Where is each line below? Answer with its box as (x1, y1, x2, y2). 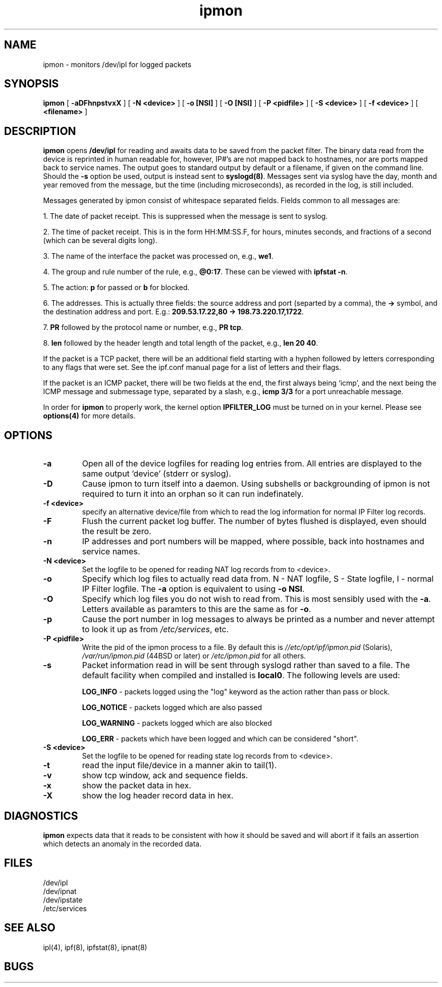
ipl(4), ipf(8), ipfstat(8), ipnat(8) (43, 943, 147, 952)
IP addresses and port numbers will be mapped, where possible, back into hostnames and (82, 536, 424, 547)
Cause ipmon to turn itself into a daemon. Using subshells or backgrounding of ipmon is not (82, 479, 430, 489)
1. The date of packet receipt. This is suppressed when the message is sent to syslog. (43, 212, 328, 221)
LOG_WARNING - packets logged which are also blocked (82, 719, 272, 728)
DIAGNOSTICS (4, 809, 78, 822)
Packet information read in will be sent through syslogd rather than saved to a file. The (82, 660, 410, 671)
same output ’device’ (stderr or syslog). (82, 468, 231, 479)
